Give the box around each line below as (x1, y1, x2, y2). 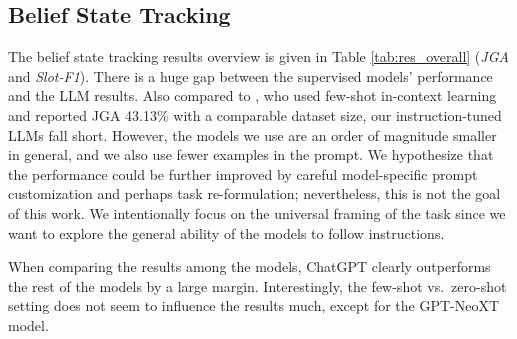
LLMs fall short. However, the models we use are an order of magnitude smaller (8, 124, 497, 145)
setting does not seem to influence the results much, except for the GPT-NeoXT (8, 295, 500, 316)
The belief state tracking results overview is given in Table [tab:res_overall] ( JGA (8, 46, 509, 67)
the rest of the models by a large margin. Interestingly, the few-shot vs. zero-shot (8, 275, 507, 296)
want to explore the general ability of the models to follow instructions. (8, 222, 445, 243)
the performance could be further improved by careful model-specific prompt (8, 163, 478, 184)
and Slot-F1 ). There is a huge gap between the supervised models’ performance (8, 65, 493, 86)
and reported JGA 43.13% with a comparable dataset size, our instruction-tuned (8, 104, 502, 125)
